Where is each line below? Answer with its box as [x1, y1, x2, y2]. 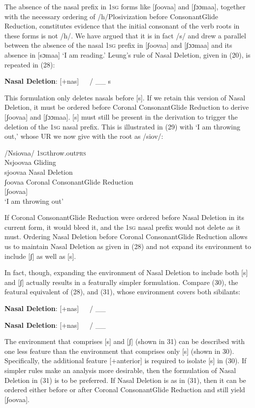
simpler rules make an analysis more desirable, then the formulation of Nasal [4, 365, 236, 375]
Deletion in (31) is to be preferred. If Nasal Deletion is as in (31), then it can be [4, 375, 246, 385]
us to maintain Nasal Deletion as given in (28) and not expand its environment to [4, 241, 252, 251]
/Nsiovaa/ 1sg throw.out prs [4, 147, 86, 157]
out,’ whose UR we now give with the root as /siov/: [4, 131, 163, 141]
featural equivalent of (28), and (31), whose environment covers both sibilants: [4, 286, 241, 297]
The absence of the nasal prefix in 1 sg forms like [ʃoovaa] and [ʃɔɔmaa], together [4, 1, 246, 11]
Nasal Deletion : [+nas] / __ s [4, 76, 111, 86]
